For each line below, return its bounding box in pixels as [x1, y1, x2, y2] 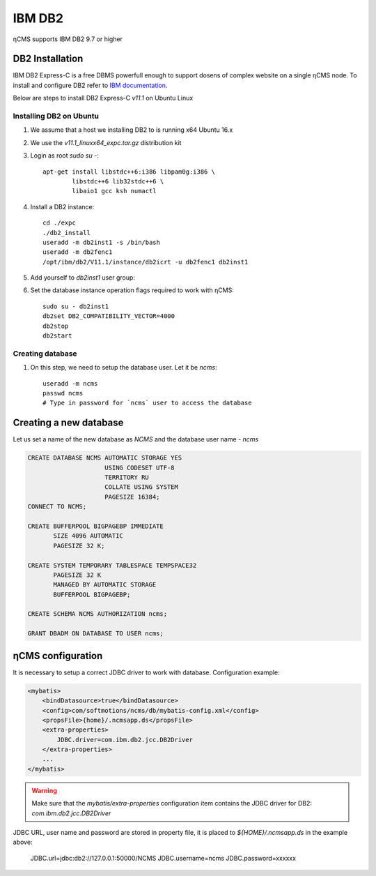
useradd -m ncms [42, 379, 98, 387]
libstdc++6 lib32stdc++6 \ [72, 177, 164, 185]
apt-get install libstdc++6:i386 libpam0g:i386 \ [42, 167, 216, 176]
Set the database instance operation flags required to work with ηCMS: [30, 286, 235, 294]
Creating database [13, 349, 77, 358]
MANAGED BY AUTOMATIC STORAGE [53, 581, 157, 589]
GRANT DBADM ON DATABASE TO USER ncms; [27, 630, 164, 637]
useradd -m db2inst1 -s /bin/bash [42, 238, 160, 246]
